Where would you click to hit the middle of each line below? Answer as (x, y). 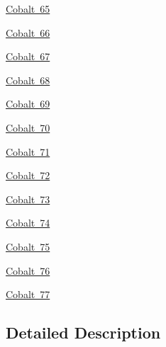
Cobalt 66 (28, 32)
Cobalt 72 (28, 175)
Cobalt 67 (28, 56)
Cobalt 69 (28, 104)
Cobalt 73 (28, 199)
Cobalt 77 (28, 294)
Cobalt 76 (28, 270)
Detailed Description (83, 332)
